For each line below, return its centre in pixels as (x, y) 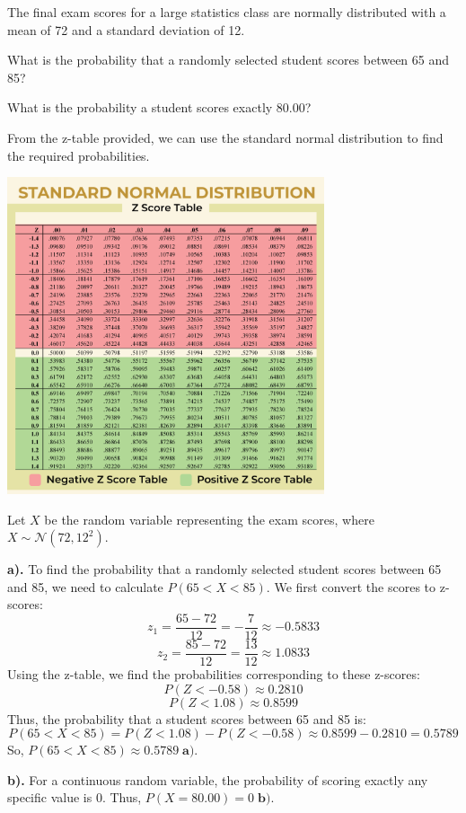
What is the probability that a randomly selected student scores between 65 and (229, 60)
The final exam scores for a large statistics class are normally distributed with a (227, 12)
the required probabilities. (79, 155)
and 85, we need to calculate (85, 586)
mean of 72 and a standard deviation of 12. (126, 29)
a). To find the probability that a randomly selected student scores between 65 (224, 569)
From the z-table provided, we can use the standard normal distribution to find (225, 137)
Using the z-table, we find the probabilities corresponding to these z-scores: (214, 674)
